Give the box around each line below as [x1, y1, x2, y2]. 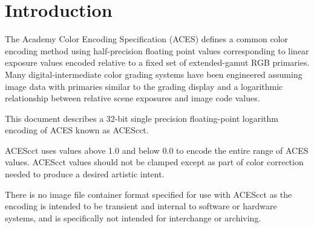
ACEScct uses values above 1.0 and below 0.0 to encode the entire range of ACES [5, 144, 309, 156]
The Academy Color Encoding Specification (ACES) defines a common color [5, 33, 288, 45]
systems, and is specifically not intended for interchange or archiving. [5, 211, 261, 224]
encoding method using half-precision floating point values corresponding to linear [5, 44, 309, 57]
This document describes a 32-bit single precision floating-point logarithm [5, 112, 279, 124]
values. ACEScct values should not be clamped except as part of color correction [5, 156, 304, 168]
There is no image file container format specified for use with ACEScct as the [5, 188, 292, 200]
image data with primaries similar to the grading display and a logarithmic [5, 80, 283, 92]
